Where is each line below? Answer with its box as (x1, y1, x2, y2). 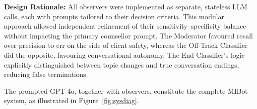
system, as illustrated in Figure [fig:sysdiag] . (4, 95, 139, 106)
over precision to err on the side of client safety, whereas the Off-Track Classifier (4, 40, 248, 50)
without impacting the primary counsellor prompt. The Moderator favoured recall (4, 30, 253, 40)
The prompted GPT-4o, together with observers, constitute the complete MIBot (4, 85, 248, 96)
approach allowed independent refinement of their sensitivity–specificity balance (4, 21, 246, 31)
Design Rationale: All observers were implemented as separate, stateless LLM (4, 1, 248, 11)
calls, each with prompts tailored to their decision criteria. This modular (4, 11, 224, 21)
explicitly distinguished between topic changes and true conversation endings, (4, 59, 239, 70)
